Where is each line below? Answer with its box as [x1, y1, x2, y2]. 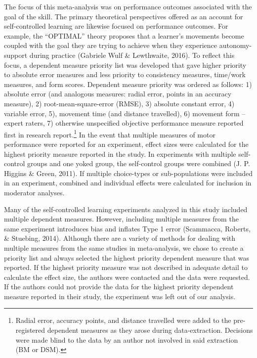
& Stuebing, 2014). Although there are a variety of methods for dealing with [4, 233, 236, 243]
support [4, 49, 28, 60]
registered [15, 325, 45, 335]
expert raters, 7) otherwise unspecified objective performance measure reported [4, 118, 244, 128]
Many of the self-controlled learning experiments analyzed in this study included [4, 204, 248, 214]
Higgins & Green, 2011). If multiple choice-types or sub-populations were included [4, 168, 253, 178]
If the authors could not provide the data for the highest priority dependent [4, 281, 234, 292]
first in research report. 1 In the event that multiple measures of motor [4, 128, 215, 139]
